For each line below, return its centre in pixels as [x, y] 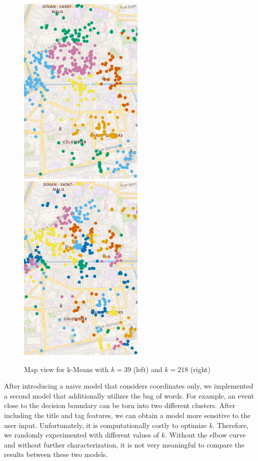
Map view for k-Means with [66, 369]
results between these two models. [56, 454]
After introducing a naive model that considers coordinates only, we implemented [129, 386]
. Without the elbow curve [205, 435]
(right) [200, 369]
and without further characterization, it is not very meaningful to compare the [124, 444]
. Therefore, [230, 425]
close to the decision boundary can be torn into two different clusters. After [120, 405]
